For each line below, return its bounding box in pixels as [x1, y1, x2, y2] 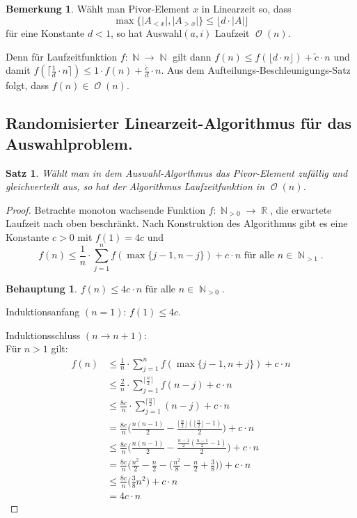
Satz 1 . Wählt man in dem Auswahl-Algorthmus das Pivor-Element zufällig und [6, 165, 348, 180]
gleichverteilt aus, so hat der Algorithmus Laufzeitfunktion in [6, 179, 265, 194]
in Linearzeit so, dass [201, 1, 292, 15]
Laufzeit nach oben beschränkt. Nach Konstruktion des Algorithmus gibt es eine [6, 216, 348, 230]
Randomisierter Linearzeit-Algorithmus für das [6, 112, 352, 134]
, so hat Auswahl [110, 26, 182, 40]
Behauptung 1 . [6, 281, 78, 295]
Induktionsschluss [6, 327, 81, 342]
